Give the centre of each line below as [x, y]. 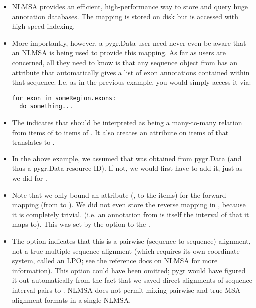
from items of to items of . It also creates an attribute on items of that [120, 132]
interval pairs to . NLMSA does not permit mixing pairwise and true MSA [126, 289]
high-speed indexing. [44, 26]
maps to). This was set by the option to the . [81, 224]
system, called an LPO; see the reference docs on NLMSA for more [115, 260]
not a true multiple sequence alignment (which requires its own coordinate [126, 250]
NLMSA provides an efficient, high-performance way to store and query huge [130, 6]
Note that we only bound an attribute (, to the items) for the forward [119, 195]
